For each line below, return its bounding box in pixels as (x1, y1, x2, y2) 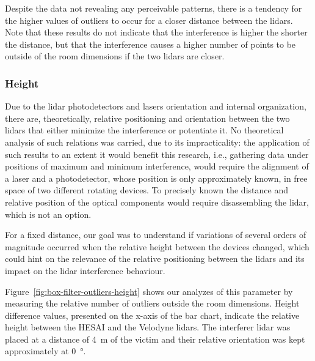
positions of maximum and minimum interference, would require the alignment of (5, 160, 309, 173)
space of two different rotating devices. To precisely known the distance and (5, 184, 288, 196)
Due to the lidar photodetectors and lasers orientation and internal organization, (5, 100, 306, 113)
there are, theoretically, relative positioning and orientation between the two (5, 111, 290, 124)
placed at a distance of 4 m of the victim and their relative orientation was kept (5, 332, 305, 345)
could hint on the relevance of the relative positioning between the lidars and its (5, 252, 305, 265)
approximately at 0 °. (5, 344, 86, 357)
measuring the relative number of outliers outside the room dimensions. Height (5, 297, 300, 310)
